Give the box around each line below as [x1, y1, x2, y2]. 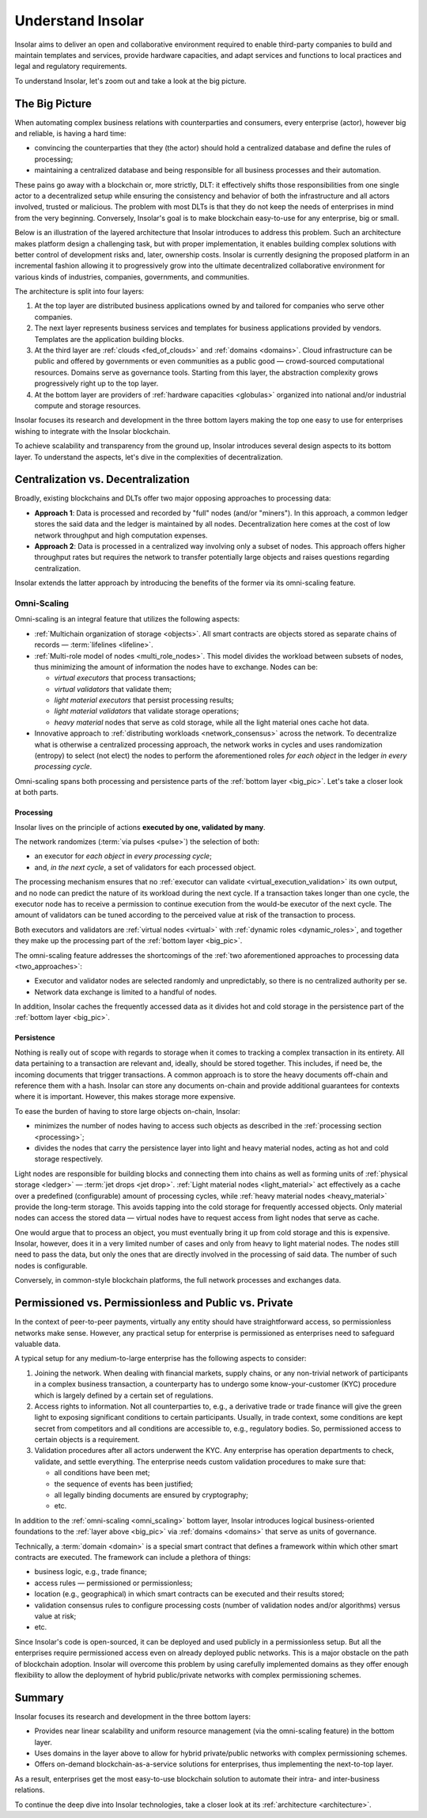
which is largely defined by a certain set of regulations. [34, 1390, 213, 1400]
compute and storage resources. [34, 401, 142, 410]
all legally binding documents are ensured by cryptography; [54, 1490, 249, 1500]
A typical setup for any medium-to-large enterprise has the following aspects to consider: [14, 1354, 307, 1363]
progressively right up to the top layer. [34, 378, 159, 388]
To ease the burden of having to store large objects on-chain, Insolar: [14, 1106, 240, 1116]
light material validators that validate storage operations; [54, 706, 240, 716]
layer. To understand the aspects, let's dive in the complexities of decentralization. [14, 452, 283, 462]
